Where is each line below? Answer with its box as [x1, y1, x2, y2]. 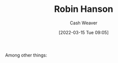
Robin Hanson [54, 3, 114, 15]
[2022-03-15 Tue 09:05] [58, 29, 109, 35]
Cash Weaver [70, 20, 98, 26]
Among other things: [5, 52, 47, 58]
